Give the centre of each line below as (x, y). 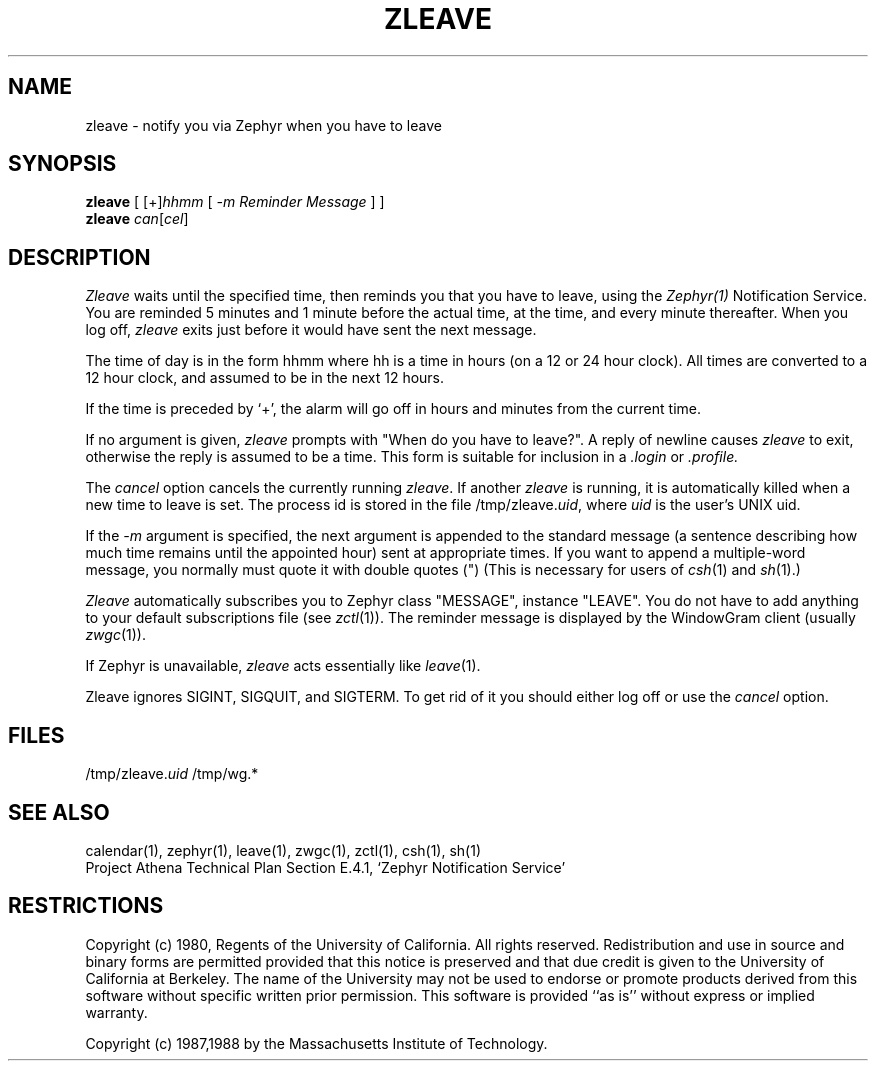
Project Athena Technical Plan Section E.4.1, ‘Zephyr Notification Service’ (325, 867)
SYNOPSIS (62, 164)
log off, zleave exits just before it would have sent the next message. (311, 330)
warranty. (116, 1012)
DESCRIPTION (79, 257)
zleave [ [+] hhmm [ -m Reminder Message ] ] (235, 202)
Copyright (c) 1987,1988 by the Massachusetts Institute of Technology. (316, 1043)
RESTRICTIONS (86, 906)
